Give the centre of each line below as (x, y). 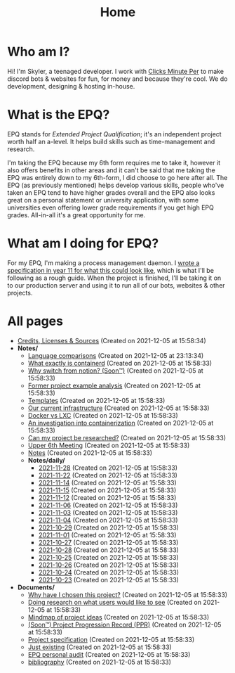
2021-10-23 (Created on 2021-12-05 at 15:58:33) (108, 579)
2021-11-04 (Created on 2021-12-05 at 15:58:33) (108, 520)
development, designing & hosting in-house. (71, 86)
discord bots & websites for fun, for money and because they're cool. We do (117, 79)
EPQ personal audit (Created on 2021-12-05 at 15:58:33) (109, 654)
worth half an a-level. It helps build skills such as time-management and (111, 141)
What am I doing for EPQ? (83, 244)
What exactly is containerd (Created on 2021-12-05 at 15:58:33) (120, 363)
